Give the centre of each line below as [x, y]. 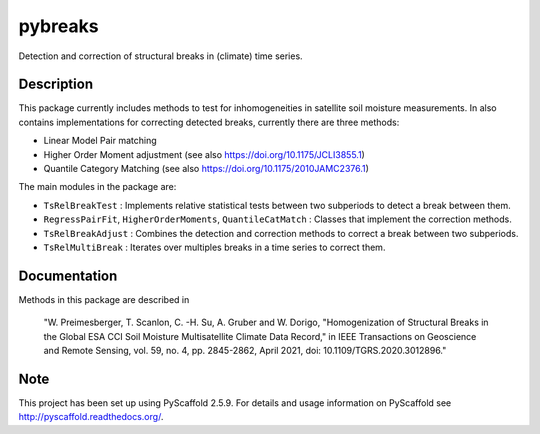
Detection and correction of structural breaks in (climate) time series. [161, 56]
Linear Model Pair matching [100, 141]
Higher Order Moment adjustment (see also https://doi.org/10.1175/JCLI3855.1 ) [204, 154]
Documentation [68, 275]
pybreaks [58, 26]
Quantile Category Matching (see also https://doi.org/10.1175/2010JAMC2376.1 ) [206, 169]
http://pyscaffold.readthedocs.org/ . [91, 417]
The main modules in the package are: [97, 187]
